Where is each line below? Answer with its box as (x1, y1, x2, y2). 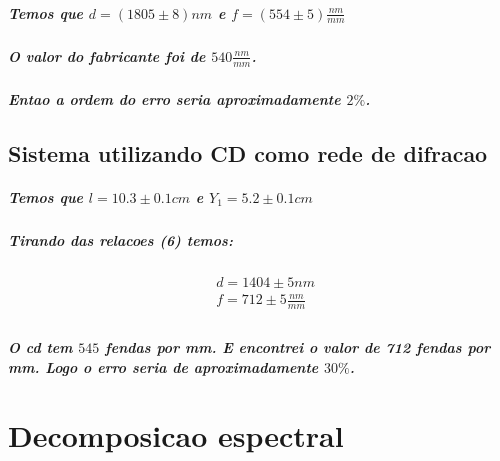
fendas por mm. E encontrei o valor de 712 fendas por (105, 336, 491, 357)
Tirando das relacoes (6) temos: (8, 229, 233, 250)
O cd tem (8, 336, 73, 357)
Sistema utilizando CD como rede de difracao (8, 137, 488, 168)
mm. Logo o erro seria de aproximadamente (8, 356, 319, 377)
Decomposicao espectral (8, 415, 344, 456)
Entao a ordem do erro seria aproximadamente (8, 89, 341, 109)
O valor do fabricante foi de (8, 45, 206, 66)
